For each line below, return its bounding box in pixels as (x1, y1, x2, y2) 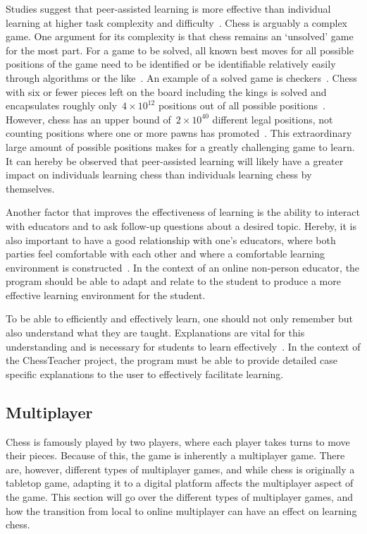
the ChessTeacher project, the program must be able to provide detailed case (6, 353, 338, 368)
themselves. (6, 181, 55, 195)
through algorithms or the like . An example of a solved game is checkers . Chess (6, 70, 357, 85)
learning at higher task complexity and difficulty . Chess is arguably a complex (6, 15, 348, 30)
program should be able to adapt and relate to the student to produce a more (6, 274, 341, 289)
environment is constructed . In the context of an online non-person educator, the (6, 260, 360, 274)
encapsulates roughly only (6, 98, 118, 113)
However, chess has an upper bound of (6, 111, 171, 126)
